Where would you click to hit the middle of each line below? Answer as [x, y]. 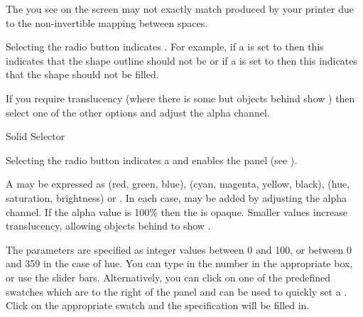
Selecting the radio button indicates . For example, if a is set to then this [165, 47]
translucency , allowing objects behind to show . [108, 226]
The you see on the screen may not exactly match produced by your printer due [180, 9]
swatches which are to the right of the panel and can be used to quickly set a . [177, 291]
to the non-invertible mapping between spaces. [107, 22]
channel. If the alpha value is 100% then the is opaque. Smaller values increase [177, 211]
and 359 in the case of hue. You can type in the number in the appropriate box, [179, 263]
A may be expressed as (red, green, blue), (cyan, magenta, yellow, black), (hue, [178, 184]
